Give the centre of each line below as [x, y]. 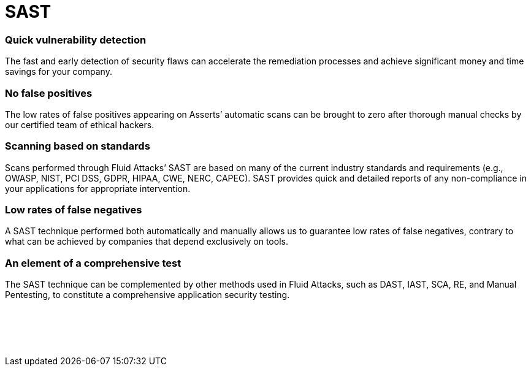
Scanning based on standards [78, 146]
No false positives [49, 93]
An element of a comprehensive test [93, 263]
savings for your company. [59, 72]
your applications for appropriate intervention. [98, 188]
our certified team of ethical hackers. [80, 124]
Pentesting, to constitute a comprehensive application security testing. [147, 295]
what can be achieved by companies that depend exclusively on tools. [147, 242]
